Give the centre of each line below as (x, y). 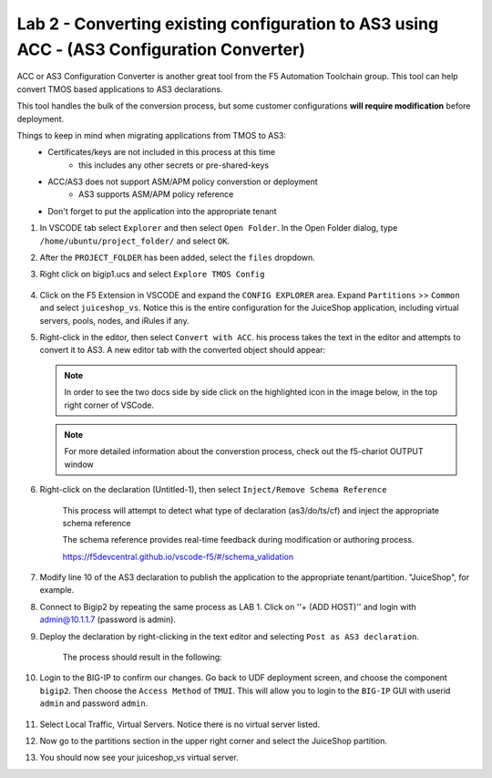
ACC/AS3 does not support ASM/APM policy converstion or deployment (183, 182)
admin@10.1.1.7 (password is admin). (108, 619)
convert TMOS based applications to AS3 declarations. (120, 89)
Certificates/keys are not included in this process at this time (162, 152)
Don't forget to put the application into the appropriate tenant (162, 211)
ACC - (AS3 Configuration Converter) (161, 49)
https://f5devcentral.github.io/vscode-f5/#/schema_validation (178, 556)
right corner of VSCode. (109, 405)
